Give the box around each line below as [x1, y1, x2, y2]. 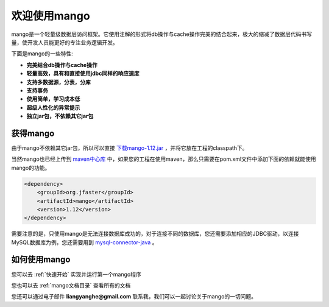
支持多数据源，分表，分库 [26, 78, 91, 85]
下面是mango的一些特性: [11, 50, 73, 57]
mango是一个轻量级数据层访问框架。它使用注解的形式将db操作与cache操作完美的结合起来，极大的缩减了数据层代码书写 [11, 30, 312, 38]
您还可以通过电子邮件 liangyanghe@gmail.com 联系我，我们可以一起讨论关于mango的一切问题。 [11, 293, 257, 300]
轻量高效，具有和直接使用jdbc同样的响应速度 [26, 70, 140, 77]
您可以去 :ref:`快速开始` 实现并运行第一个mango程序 [11, 270, 141, 278]
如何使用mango [11, 255, 71, 265]
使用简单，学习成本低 [26, 95, 80, 103]
